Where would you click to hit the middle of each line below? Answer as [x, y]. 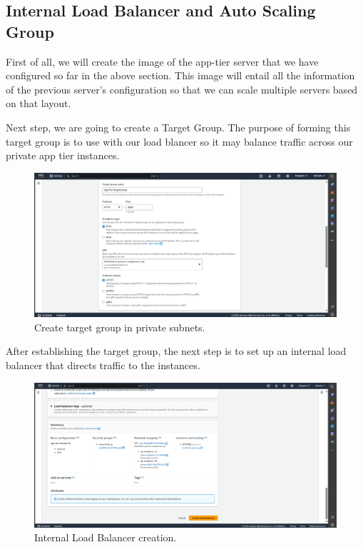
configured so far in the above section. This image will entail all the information [180, 75]
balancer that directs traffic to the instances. [103, 365]
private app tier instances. [63, 155]
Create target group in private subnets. [120, 327]
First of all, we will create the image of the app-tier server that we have [162, 61]
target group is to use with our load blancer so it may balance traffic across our [179, 141]
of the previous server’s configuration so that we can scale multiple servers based [182, 89]
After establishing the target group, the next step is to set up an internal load [176, 351]
